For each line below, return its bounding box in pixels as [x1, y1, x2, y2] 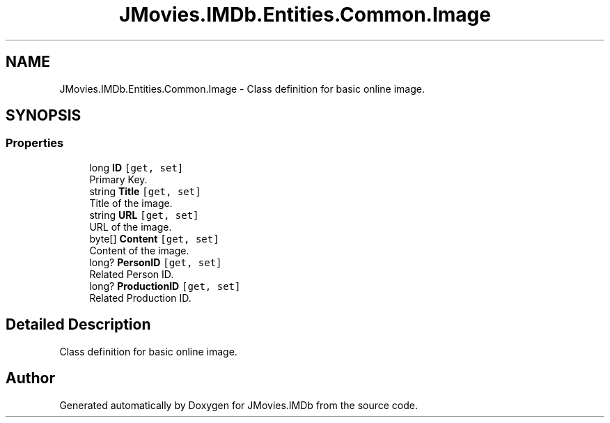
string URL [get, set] [89, 208, 199, 221]
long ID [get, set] [89, 161, 184, 174]
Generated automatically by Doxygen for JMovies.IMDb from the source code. [59, 399, 419, 411]
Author [6, 369, 55, 387]
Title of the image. [89, 197, 173, 209]
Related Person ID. [89, 268, 174, 280]
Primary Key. [89, 173, 148, 185]
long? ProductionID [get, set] [89, 279, 241, 292]
